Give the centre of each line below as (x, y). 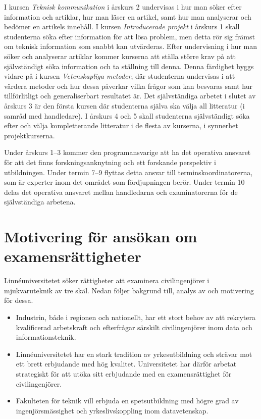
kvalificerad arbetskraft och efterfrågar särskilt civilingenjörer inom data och (134, 327)
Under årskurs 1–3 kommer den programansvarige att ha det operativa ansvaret (127, 152)
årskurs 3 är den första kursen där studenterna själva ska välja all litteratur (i (124, 105)
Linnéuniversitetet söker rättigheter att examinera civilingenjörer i (107, 280)
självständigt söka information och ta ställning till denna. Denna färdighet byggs (129, 66)
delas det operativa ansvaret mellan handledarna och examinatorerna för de (121, 192)
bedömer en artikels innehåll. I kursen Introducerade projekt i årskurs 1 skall (122, 27)
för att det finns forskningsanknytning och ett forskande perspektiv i (110, 162)
